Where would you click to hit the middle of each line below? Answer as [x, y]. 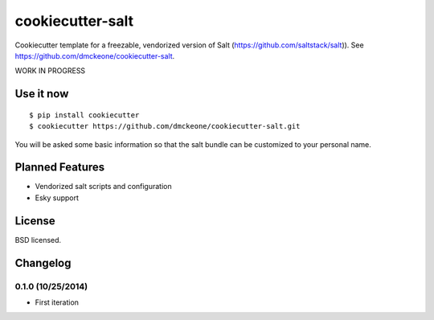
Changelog [43, 263]
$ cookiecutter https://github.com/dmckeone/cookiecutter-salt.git [165, 126]
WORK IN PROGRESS [50, 71]
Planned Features [60, 168]
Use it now [42, 94]
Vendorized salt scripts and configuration [103, 187]
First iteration [57, 302]
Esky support [57, 198]
